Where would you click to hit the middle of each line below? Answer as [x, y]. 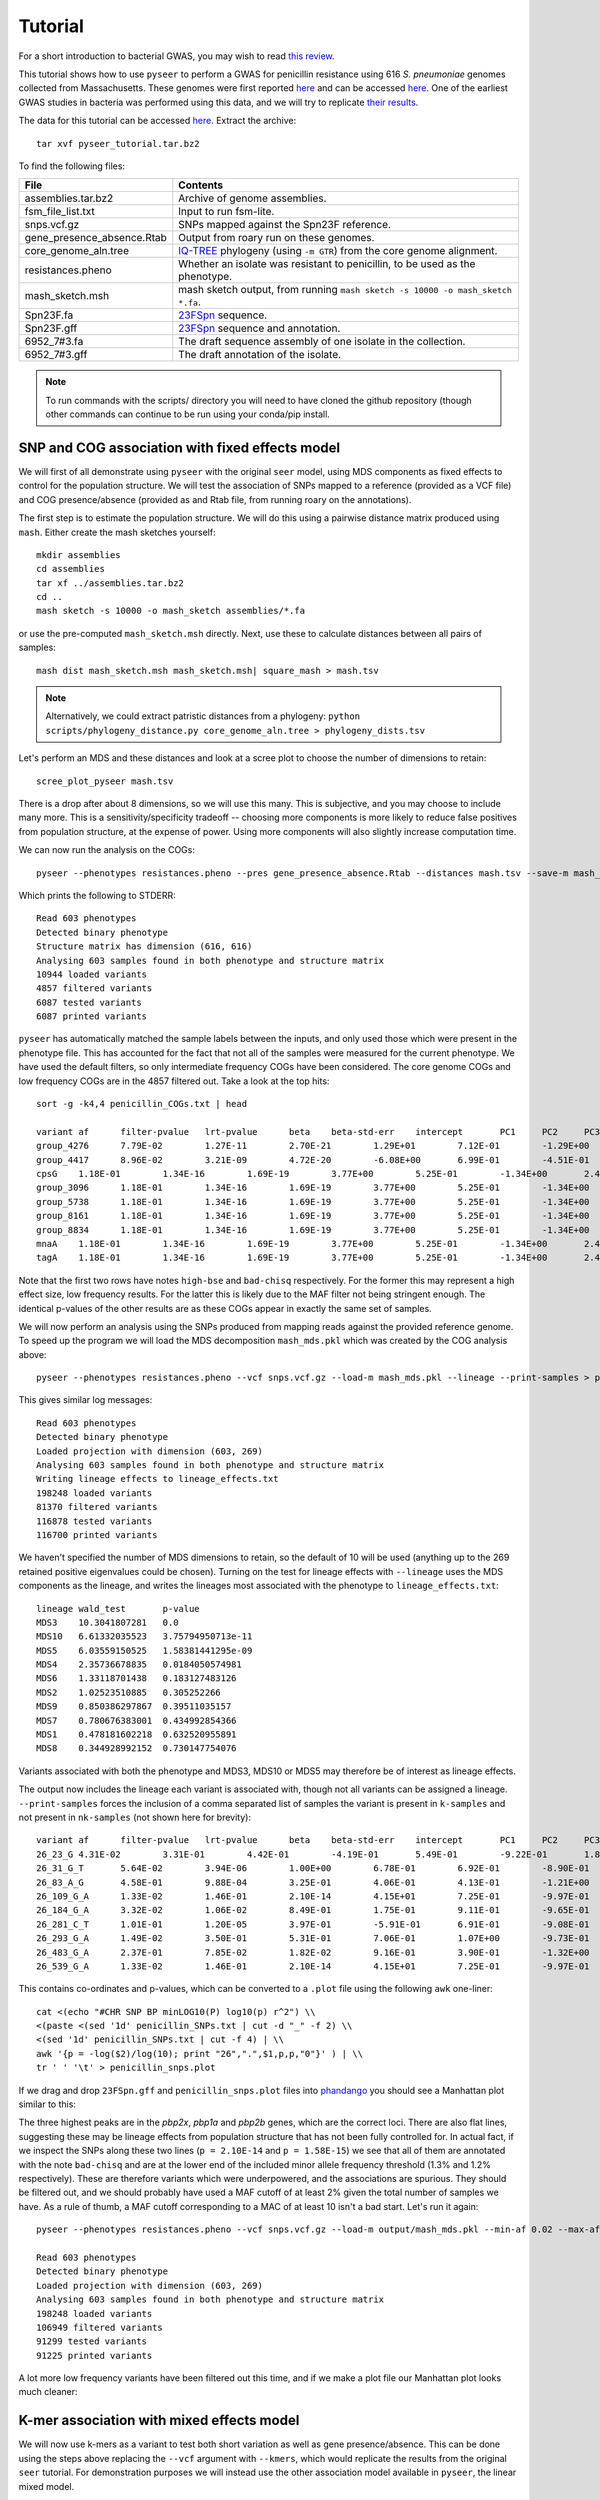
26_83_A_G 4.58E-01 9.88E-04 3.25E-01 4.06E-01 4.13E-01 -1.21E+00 [313, 1882]
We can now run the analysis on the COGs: [106, 850]
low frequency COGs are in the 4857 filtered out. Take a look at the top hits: [174, 1081]
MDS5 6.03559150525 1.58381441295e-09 [144, 1650]
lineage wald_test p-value [118, 1608]
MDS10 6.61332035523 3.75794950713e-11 [144, 1636]
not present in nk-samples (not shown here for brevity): [135, 1817]
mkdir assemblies [78, 554]
